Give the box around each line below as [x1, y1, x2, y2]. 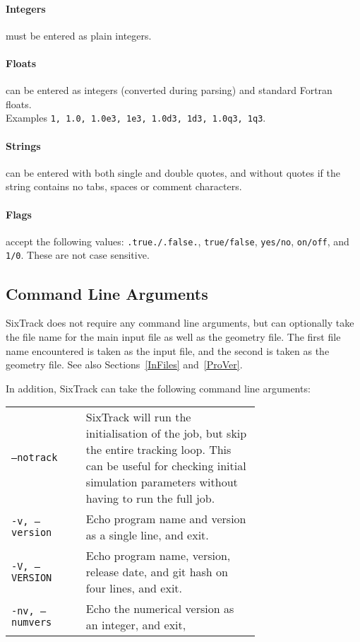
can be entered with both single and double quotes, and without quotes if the [6, 165, 340, 180]
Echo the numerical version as [85, 600, 234, 617]
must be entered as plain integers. [6, 28, 152, 42]
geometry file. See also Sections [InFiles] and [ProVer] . [6, 357, 243, 372]
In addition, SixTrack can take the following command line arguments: [6, 380, 311, 395]
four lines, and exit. [85, 580, 183, 597]
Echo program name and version [85, 510, 246, 527]
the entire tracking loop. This [85, 441, 232, 458]
